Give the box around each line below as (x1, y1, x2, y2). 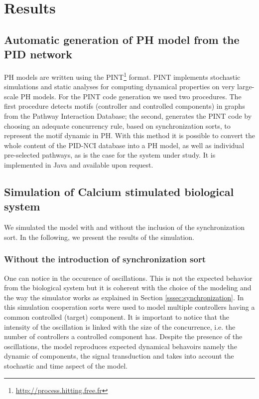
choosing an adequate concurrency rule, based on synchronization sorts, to (4, 120, 231, 131)
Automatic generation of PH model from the (4, 31, 240, 47)
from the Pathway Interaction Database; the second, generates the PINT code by (4, 111, 252, 121)
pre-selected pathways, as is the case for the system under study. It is (4, 150, 216, 160)
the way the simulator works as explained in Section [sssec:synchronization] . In (4, 292, 244, 302)
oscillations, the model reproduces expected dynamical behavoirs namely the (4, 341, 237, 351)
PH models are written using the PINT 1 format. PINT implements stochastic (4, 70, 241, 82)
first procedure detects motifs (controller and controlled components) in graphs (4, 101, 245, 111)
